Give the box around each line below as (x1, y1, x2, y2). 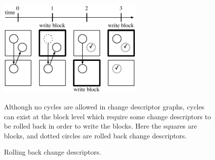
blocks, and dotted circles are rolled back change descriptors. (4, 130, 187, 140)
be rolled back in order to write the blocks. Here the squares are (4, 121, 197, 131)
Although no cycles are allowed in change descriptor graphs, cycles (4, 102, 205, 112)
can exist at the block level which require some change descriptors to (4, 111, 211, 121)
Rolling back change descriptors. (4, 147, 101, 157)
